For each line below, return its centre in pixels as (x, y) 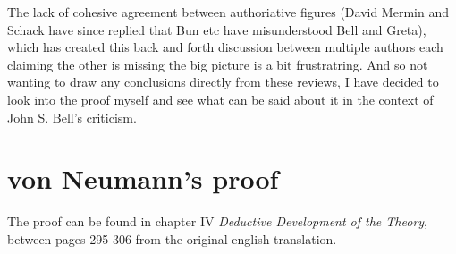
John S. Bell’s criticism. (72, 117)
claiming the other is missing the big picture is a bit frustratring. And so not (218, 64)
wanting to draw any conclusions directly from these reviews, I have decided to (223, 82)
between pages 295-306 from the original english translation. (172, 238)
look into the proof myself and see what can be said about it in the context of (220, 99)
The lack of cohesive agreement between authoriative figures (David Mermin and (228, 12)
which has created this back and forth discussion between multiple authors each (225, 47)
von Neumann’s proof (143, 178)
